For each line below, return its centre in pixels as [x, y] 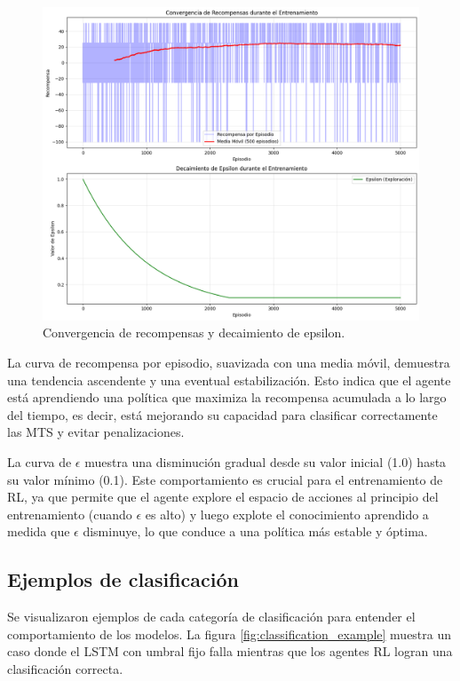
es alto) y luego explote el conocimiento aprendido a [287, 514]
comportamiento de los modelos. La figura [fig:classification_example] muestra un [230, 633]
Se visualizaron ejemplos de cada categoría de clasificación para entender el [211, 617]
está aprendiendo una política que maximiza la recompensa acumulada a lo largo [227, 397]
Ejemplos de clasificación [123, 579]
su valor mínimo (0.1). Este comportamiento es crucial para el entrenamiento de [225, 479]
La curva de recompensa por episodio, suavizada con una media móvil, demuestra [229, 362]
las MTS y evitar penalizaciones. [96, 432]
